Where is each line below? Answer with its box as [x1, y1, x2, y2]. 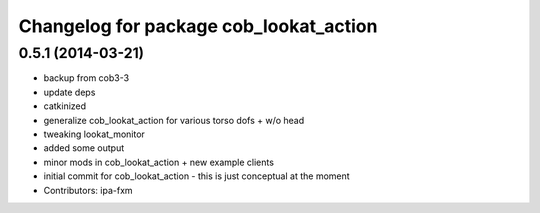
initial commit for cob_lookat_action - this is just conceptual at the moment [43, 170, 350, 182]
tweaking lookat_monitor [43, 128, 145, 140]
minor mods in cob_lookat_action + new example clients [43, 156, 275, 168]
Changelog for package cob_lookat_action [18, 15, 378, 37]
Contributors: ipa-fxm [43, 184, 134, 196]
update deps [43, 86, 96, 98]
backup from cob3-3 [43, 72, 130, 84]
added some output [43, 142, 125, 154]
